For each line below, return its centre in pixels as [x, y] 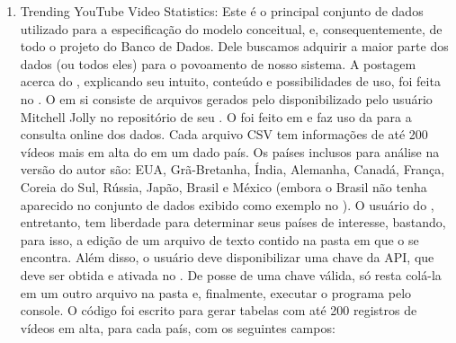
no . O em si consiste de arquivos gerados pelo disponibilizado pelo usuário [226, 98]
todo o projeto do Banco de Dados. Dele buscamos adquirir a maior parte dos [234, 46]
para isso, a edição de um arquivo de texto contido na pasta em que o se [219, 239]
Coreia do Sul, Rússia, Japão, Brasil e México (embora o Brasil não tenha [224, 186]
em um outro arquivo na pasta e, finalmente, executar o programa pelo [216, 292]
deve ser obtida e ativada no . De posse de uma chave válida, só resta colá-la [231, 274]
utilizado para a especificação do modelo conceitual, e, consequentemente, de [231, 28]
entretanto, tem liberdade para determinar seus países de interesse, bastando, [233, 222]
